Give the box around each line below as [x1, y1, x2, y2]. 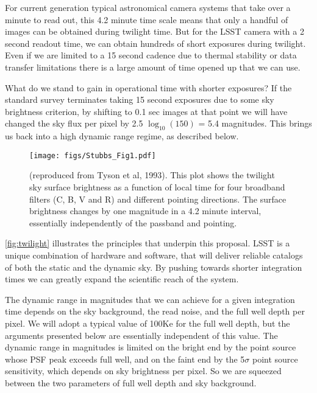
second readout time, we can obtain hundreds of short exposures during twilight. [5, 37, 306, 49]
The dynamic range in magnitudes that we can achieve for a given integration [5, 293, 295, 305]
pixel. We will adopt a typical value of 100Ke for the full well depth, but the [5, 316, 290, 329]
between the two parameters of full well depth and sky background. [5, 376, 257, 389]
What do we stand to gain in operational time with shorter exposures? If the [5, 81, 292, 94]
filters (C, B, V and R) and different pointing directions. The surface [29, 192, 287, 205]
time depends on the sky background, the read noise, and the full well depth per [5, 305, 305, 318]
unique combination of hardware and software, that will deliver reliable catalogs [5, 248, 303, 261]
